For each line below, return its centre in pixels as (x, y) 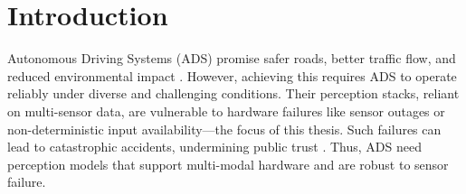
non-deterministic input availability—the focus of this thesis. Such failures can (224, 129)
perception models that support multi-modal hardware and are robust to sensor (228, 164)
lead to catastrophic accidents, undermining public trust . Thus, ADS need (214, 147)
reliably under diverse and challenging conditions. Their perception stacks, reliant (233, 93)
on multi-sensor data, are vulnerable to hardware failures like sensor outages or (226, 111)
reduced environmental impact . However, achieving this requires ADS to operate (232, 75)
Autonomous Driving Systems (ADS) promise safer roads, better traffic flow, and (232, 58)
